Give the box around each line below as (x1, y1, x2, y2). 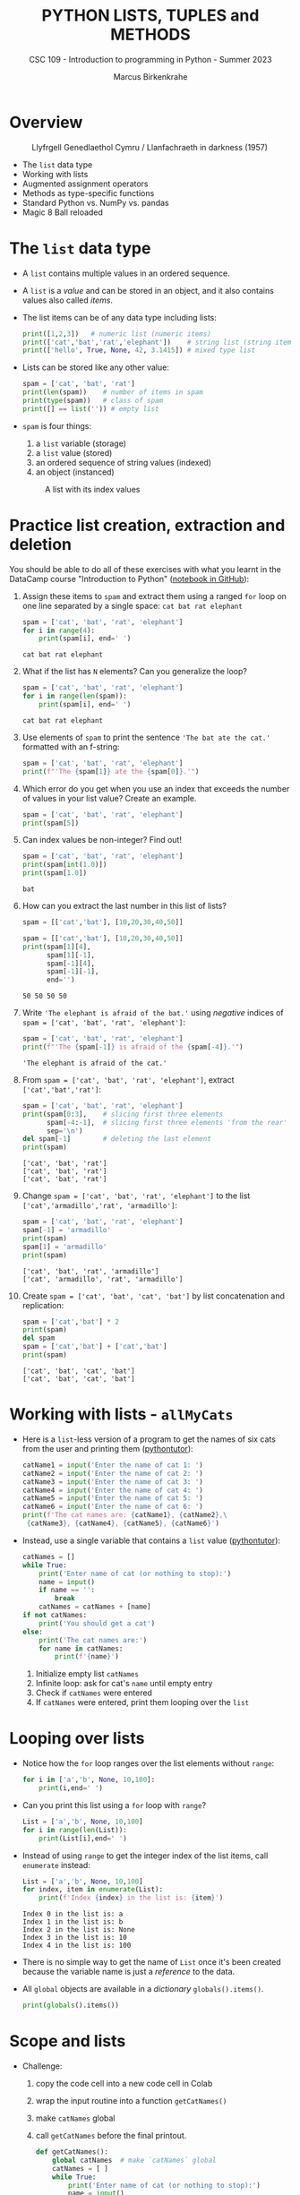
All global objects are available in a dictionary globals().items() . (21, 1984, 264, 1994)
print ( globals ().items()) (21, 2001, 119, 2011)
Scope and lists (9, 2031, 126, 2052)
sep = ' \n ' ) (46, 1126, 83, 1136)
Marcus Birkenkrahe (113, 71, 188, 81)
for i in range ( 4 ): (21, 626, 96, 635)
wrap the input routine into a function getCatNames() (35, 2096, 227, 2105)
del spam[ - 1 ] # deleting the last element (21, 1135, 212, 1144)
